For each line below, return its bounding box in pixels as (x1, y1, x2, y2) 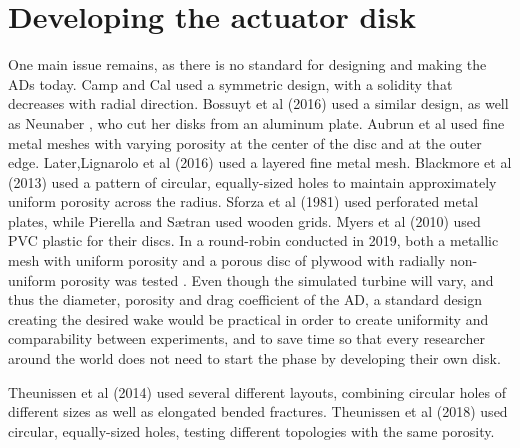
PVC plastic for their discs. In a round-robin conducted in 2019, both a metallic (8, 230, 499, 251)
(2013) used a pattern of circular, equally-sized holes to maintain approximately (8, 171, 497, 192)
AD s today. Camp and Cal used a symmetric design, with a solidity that (8, 73, 453, 94)
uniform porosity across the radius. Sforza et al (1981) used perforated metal (8, 191, 479, 212)
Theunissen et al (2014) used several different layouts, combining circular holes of (8, 381, 506, 402)
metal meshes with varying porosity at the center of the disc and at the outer (8, 132, 482, 153)
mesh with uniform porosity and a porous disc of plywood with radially (8, 250, 446, 271)
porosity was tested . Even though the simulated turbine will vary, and (60, 269, 494, 290)
